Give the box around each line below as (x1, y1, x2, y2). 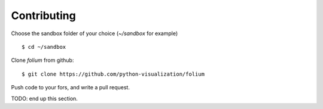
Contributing (11, 9, 76, 22)
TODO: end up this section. (11, 95, 78, 102)
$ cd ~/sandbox (22, 43, 66, 50)
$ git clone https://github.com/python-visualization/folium (22, 70, 205, 77)
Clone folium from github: (11, 57, 74, 64)
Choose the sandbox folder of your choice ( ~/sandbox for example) (11, 30, 178, 37)
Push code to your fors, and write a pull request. (11, 84, 130, 91)
